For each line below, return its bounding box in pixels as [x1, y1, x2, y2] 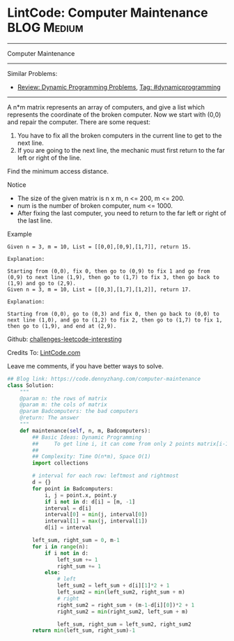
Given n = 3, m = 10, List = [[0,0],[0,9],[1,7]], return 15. [7, 243, 192, 250]
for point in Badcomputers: [32, 485, 114, 492]
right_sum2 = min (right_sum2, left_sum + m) [56, 608, 189, 615]
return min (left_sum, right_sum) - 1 [32, 627, 136, 634]
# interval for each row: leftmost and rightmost [32, 472, 179, 479]
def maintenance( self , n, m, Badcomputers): [19, 427, 151, 434]
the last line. [17, 216, 53, 225]
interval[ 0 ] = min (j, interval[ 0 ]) [44, 511, 148, 518]
